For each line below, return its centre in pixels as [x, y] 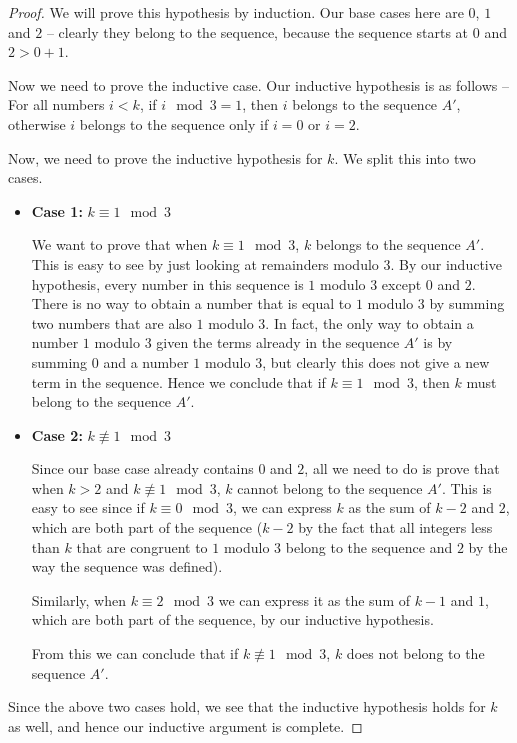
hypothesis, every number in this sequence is [167, 283]
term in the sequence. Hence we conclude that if [178, 381]
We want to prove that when [119, 244]
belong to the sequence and [369, 546]
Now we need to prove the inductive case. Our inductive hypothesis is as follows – [258, 84]
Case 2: [57, 434]
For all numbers [56, 104]
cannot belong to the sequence [330, 487]
